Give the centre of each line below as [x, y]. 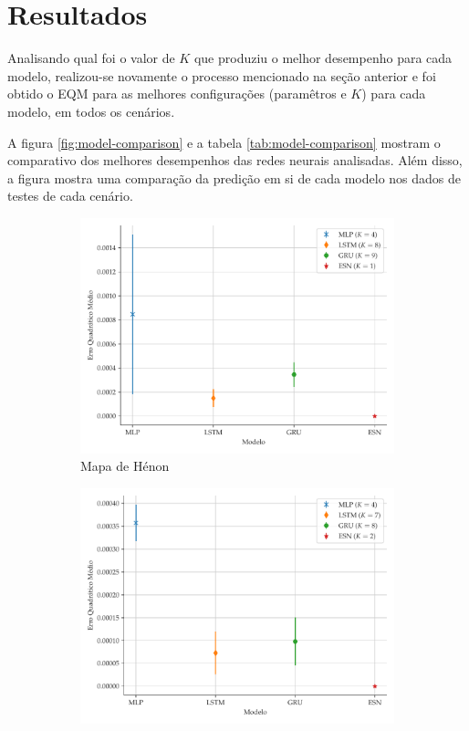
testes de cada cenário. [70, 196]
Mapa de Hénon [125, 466]
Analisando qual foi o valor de [91, 58]
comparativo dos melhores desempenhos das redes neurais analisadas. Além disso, [235, 160]
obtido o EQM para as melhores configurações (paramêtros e [177, 94]
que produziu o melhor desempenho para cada [323, 58]
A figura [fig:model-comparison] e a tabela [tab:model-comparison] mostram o [224, 142]
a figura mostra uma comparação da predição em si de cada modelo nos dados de [234, 178]
